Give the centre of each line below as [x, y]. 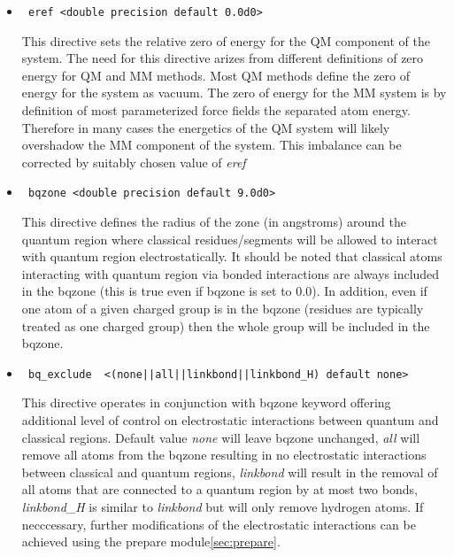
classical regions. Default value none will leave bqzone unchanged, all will [221, 437]
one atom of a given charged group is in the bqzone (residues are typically [223, 309]
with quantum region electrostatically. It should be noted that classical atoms [232, 256]
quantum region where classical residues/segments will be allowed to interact [230, 239]
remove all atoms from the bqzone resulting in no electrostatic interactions [224, 455]
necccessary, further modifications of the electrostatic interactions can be [219, 524]
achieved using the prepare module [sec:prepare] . [151, 542]
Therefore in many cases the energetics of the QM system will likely [206, 127]
